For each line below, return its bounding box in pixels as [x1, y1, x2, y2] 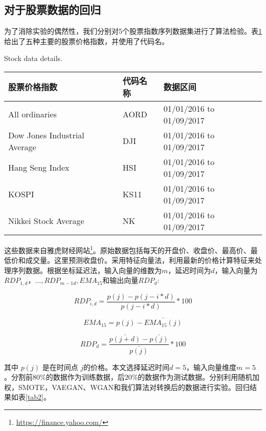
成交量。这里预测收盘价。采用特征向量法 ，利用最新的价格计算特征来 [25, 255, 255, 265]
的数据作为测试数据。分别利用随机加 [138, 372, 260, 382]
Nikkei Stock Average [8, 215, 84, 227]
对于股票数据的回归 [4, 2, 101, 17]
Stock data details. [4, 53, 63, 64]
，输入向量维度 [186, 361, 237, 372]
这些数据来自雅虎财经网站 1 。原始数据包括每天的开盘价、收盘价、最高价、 [4, 243, 251, 255]
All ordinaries [8, 108, 57, 120]
